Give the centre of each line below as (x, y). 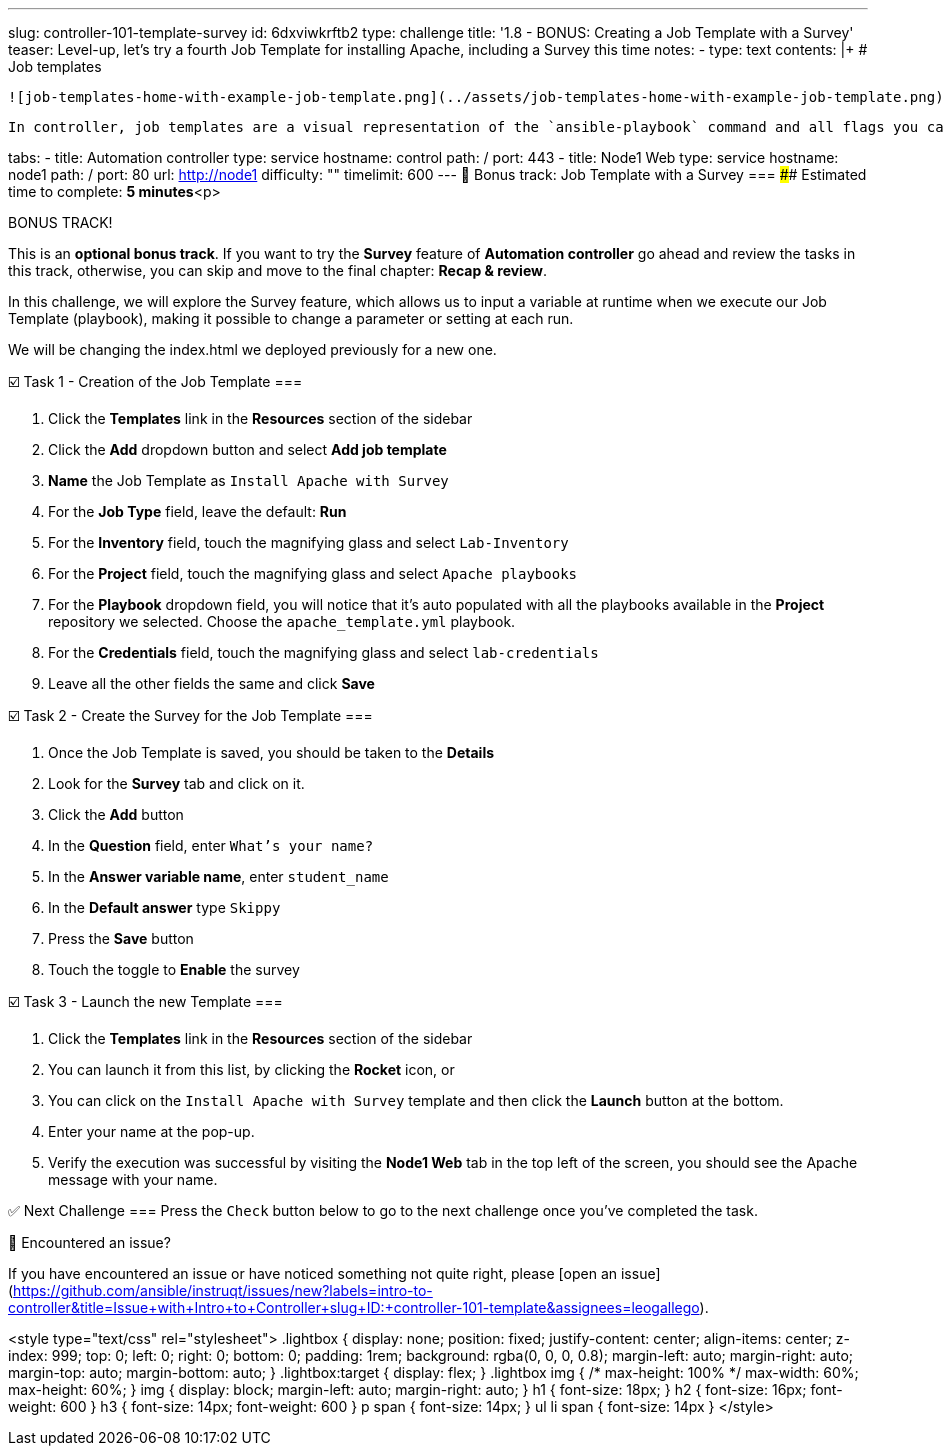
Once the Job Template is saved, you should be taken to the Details (271, 752)
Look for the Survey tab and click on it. (176, 783)
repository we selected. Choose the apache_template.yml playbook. (282, 621)
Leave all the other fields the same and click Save (211, 683)
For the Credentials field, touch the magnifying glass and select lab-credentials (323, 652)
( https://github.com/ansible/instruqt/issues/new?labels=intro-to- (220, 1290)
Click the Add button (116, 814)
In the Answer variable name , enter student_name (218, 876)
